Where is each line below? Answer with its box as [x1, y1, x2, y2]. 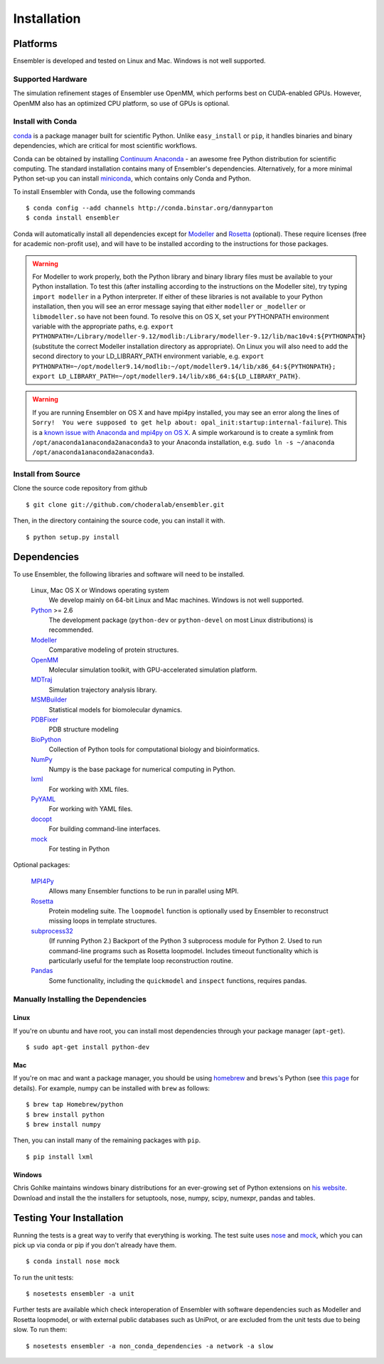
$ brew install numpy [26, 1120, 101, 1129]
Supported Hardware [13, 74, 87, 84]
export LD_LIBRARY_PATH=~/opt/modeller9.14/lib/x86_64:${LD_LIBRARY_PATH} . [32, 372, 301, 380]
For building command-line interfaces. [48, 825, 161, 833]
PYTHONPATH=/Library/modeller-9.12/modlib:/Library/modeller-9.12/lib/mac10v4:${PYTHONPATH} [32, 333, 366, 340]
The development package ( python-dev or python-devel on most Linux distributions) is [48, 616, 314, 625]
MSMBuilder [31, 695, 68, 704]
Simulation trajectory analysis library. [48, 685, 157, 694]
